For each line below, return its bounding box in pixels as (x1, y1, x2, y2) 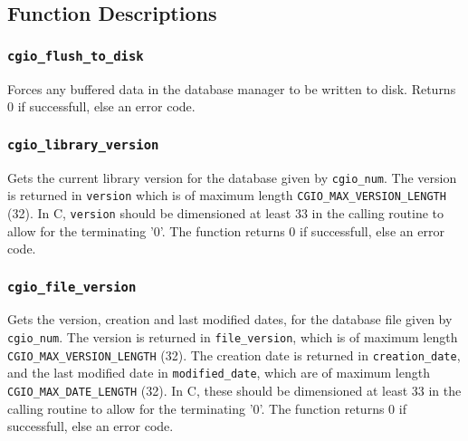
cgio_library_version (7, 137, 159, 152)
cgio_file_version (7, 279, 137, 294)
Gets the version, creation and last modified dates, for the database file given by (7, 310, 453, 329)
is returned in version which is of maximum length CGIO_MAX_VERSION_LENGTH (7, 186, 446, 205)
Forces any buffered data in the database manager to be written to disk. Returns (7, 79, 456, 98)
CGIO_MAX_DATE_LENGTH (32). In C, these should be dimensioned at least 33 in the (7, 381, 462, 400)
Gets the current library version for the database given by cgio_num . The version (7, 168, 457, 187)
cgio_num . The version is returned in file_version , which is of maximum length (7, 328, 458, 347)
